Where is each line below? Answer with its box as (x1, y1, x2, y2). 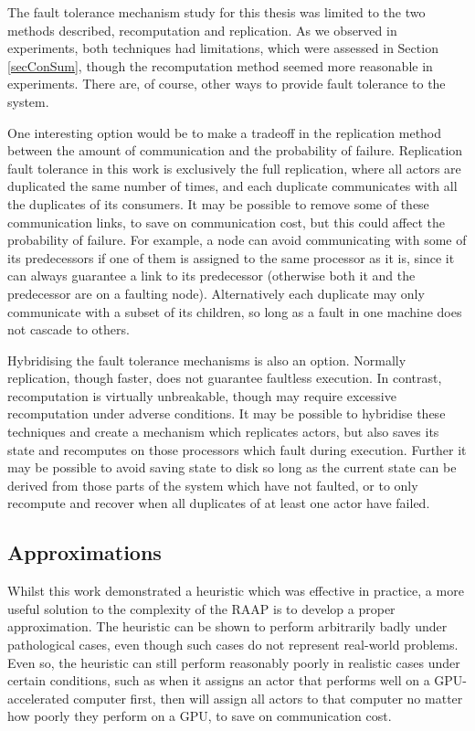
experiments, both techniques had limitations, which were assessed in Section (7, 38, 438, 58)
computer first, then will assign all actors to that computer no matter (73, 688, 463, 707)
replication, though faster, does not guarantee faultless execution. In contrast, (7, 368, 442, 387)
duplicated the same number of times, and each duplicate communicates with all (7, 176, 458, 196)
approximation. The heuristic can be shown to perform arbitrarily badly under (7, 617, 448, 636)
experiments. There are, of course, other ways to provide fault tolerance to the (7, 74, 446, 93)
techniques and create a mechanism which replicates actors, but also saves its (7, 422, 439, 441)
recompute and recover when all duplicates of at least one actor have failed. (7, 493, 430, 513)
